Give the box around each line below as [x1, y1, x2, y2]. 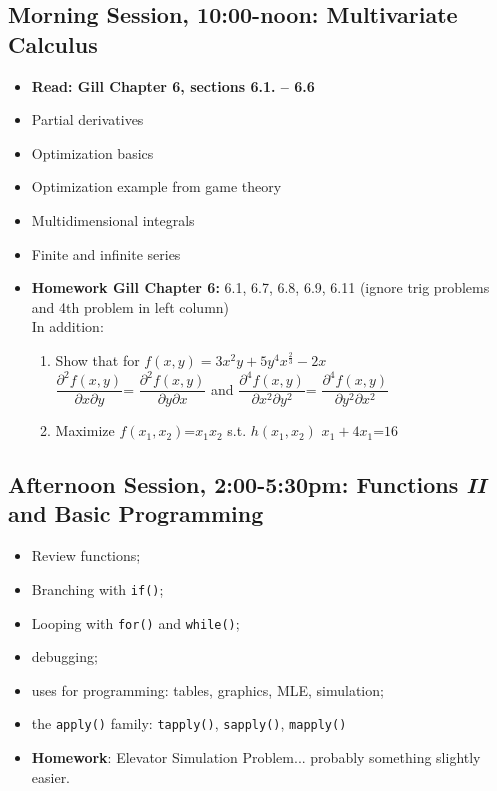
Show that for [55, 349, 140, 370]
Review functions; [31, 545, 141, 566]
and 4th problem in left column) [31, 296, 230, 317]
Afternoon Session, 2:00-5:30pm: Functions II [8, 469, 487, 500]
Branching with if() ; [31, 578, 164, 599]
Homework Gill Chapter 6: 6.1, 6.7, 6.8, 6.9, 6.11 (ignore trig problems [31, 277, 490, 298]
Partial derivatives [31, 109, 144, 130]
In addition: [31, 316, 104, 337]
